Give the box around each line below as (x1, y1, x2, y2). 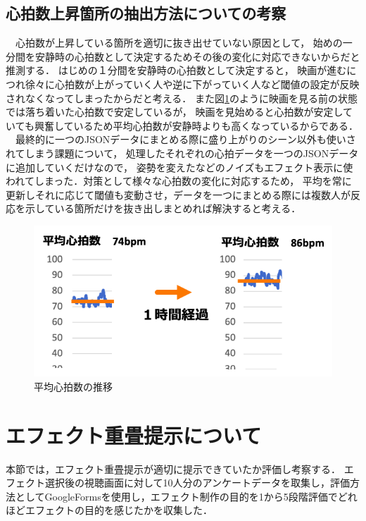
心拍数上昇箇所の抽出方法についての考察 (6, 2, 286, 24)
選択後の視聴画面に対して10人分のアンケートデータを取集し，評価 (44, 475, 351, 490)
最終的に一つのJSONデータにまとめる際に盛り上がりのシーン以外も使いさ (15, 132, 356, 147)
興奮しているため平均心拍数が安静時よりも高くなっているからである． (34, 118, 358, 133)
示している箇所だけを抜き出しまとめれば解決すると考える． (25, 201, 301, 216)
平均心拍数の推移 (34, 379, 113, 393)
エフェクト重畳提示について (6, 420, 262, 449)
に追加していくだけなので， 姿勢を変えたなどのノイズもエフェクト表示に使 (6, 159, 353, 174)
